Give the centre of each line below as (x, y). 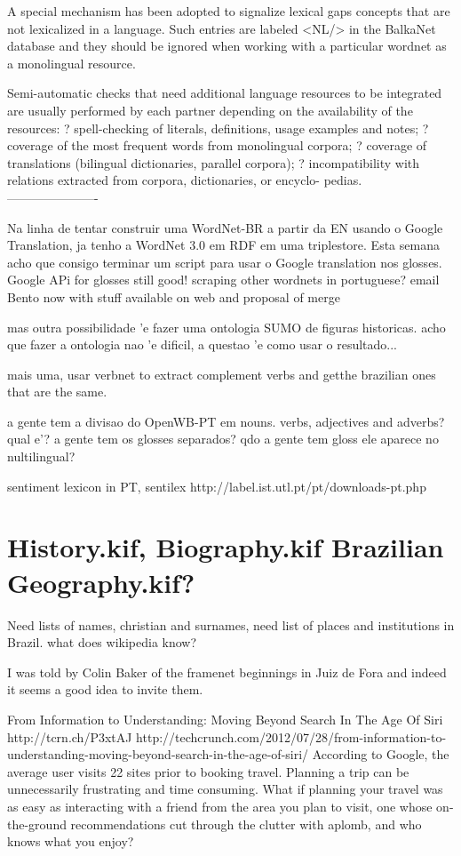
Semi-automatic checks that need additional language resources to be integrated (225, 93)
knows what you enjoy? (71, 841)
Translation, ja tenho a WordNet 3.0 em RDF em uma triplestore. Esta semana (223, 245)
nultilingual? (41, 456)
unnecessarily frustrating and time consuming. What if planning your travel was (225, 789)
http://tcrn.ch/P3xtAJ (70, 736)
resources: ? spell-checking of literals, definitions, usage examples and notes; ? (218, 128)
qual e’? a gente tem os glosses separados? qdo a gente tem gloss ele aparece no (223, 439)
